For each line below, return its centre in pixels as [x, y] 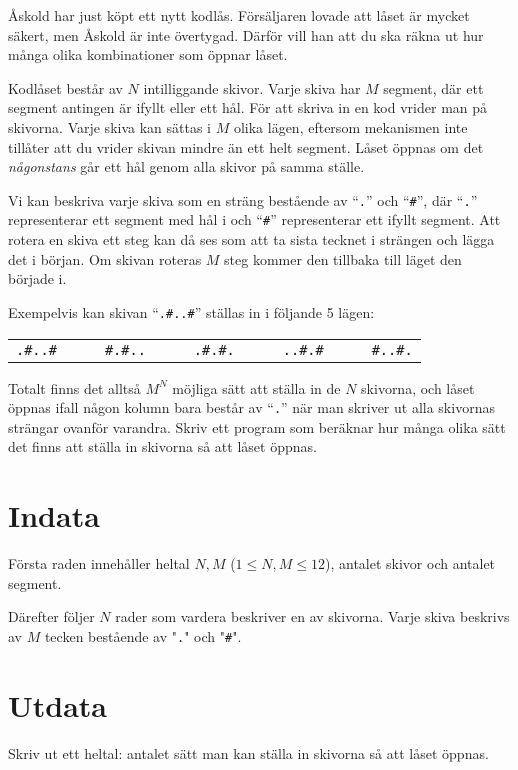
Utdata [58, 704]
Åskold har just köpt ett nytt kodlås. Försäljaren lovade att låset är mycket [239, 15]
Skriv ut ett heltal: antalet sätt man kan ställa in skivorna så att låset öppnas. [248, 752]
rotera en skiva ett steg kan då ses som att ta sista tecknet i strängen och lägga [251, 239]
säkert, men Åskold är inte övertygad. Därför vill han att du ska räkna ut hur [246, 34]
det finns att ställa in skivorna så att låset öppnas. [162, 446]
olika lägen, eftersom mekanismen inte [350, 126]
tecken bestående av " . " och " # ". [143, 635]
